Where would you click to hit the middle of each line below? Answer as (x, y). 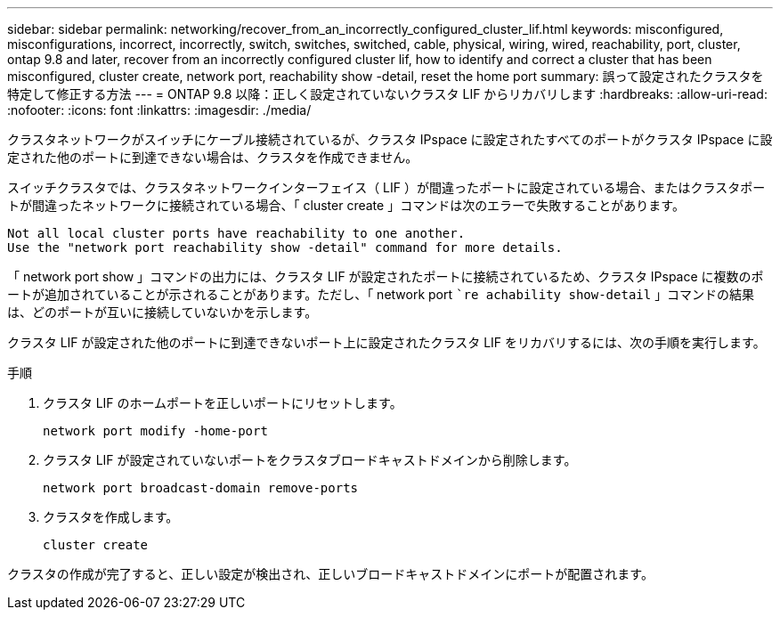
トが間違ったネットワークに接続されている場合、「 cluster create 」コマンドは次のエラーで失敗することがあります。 (346, 205)
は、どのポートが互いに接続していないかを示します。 (162, 312)
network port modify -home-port (155, 431)
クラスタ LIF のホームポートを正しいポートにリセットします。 (223, 403)
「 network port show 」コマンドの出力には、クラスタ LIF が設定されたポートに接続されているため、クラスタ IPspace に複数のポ (386, 276)
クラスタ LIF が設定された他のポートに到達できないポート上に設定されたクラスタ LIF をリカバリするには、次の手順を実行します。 (386, 342)
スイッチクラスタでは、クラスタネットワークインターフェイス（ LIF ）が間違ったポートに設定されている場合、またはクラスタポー (386, 187)
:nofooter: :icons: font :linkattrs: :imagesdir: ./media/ (159, 110)
